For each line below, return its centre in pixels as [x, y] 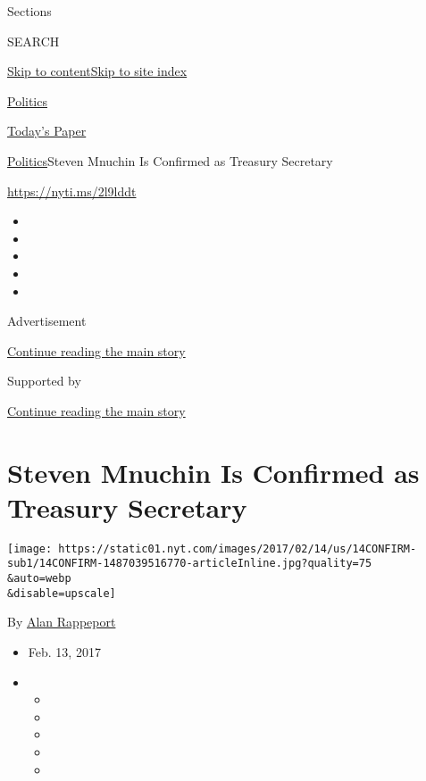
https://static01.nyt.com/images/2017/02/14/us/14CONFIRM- [238, 548]
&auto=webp [39, 579]
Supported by [44, 381]
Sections [29, 11]
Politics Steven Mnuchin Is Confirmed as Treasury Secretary [170, 160]
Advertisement [47, 321]
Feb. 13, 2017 [64, 652]
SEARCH [33, 41]
